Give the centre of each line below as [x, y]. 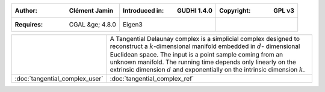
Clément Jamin [91, 11]
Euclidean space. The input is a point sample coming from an [196, 55]
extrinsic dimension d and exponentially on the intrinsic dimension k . [207, 70]
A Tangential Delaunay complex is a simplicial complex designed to [205, 39]
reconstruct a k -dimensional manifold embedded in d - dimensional [205, 46]
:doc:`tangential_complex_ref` [152, 78]
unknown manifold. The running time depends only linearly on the [203, 62]
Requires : [29, 24]
